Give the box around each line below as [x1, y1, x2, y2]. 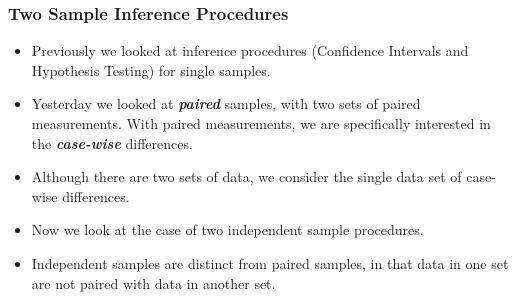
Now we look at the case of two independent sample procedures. [31, 219, 424, 240]
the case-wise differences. [31, 132, 193, 153]
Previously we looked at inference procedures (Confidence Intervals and [31, 40, 469, 61]
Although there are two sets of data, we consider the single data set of [31, 166, 462, 187]
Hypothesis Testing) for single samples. [31, 59, 271, 80]
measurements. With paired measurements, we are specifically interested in [31, 113, 491, 133]
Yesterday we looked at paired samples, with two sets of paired [31, 93, 421, 114]
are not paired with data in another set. [31, 272, 276, 293]
